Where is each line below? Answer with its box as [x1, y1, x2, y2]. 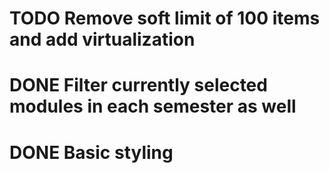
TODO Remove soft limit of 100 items [9, 7, 321, 30]
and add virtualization [9, 28, 196, 51]
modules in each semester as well [9, 95, 297, 118]
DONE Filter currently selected [9, 74, 268, 97]
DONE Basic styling [9, 141, 174, 164]
